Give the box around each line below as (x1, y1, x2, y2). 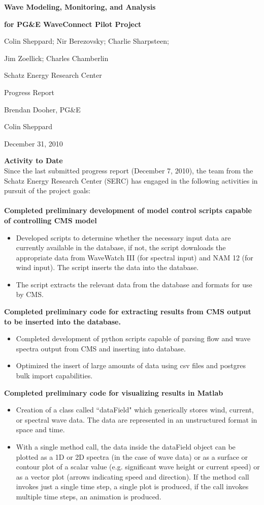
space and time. (16, 424, 65, 435)
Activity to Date (4, 155, 63, 166)
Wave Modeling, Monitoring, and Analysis (4, 2, 156, 12)
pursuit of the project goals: (4, 185, 91, 196)
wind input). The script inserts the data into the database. (16, 262, 199, 273)
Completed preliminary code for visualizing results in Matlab (4, 387, 223, 398)
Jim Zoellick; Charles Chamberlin (4, 52, 109, 63)
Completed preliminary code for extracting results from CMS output (4, 306, 251, 317)
